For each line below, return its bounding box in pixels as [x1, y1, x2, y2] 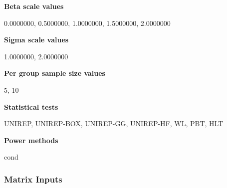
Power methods [4, 135, 58, 145]
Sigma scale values [4, 34, 69, 45]
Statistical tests [4, 101, 58, 112]
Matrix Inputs [4, 173, 62, 185]
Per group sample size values [4, 68, 105, 78]
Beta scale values [4, 1, 64, 11]
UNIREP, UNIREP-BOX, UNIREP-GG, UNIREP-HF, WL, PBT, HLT [4, 118, 224, 129]
